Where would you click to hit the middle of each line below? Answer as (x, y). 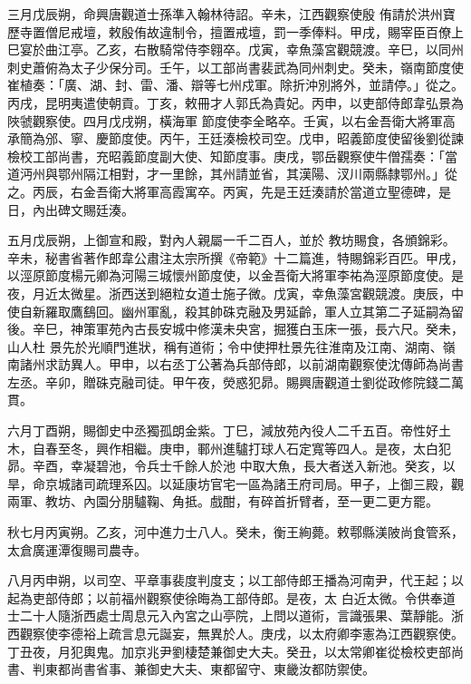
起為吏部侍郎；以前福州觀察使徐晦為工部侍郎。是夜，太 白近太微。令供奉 (225, 597)
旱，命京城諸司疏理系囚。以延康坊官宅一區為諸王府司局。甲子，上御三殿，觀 (235, 483)
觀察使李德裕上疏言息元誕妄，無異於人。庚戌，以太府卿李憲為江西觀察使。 (241, 633)
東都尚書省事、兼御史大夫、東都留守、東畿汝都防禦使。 (210, 669)
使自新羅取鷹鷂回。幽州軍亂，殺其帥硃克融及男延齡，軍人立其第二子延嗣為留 (235, 311)
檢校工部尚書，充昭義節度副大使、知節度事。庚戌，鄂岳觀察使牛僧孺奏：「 (226, 156)
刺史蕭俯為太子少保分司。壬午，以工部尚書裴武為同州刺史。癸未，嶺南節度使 (235, 67)
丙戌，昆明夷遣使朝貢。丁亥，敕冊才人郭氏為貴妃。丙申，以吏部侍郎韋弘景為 (235, 102)
